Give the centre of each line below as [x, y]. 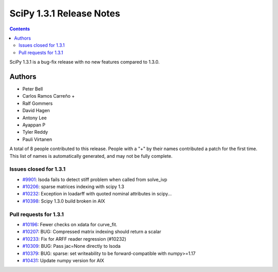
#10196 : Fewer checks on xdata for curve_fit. [70, 224]
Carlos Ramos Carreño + [49, 96]
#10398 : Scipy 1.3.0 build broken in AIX [64, 201]
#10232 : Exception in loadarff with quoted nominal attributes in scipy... [97, 194]
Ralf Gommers [38, 103]
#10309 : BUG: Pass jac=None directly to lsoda [72, 246]
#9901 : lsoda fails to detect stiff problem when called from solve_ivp [95, 179]
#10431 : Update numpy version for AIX [63, 260]
